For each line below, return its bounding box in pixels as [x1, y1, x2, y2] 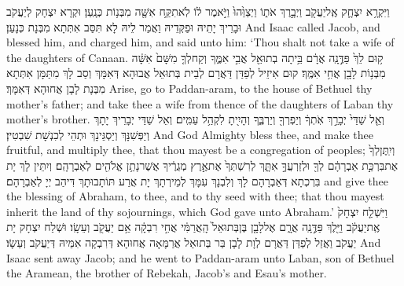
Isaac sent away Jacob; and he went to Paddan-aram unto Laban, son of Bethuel [6, 249, 395, 266]
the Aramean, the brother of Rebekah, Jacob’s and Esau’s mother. [6, 265, 327, 281]
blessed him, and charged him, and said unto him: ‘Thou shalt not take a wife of [6, 34, 395, 50]
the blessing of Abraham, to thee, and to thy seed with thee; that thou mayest [6, 188, 384, 204]
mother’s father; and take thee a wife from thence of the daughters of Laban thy [6, 95, 394, 112]
